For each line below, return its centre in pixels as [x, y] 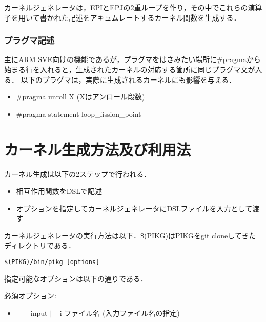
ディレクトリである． [40, 245]
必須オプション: [30, 296]
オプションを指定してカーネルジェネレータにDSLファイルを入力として [134, 208]
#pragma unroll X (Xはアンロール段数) [80, 97]
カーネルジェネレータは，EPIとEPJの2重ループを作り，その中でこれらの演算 [133, 7]
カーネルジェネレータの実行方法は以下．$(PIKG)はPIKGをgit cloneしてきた [130, 235]
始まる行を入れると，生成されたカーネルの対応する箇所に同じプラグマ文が [130, 69]
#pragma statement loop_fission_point [79, 114]
